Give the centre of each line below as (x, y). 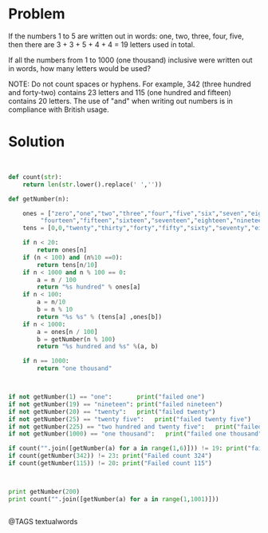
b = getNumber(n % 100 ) (76, 339)
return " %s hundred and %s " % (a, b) (98, 347)
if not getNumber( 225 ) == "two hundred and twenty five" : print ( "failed (135, 427)
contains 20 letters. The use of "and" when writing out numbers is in (121, 101)
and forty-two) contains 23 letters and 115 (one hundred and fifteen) (120, 92)
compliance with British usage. (59, 109)
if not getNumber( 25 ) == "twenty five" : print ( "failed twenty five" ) (130, 419)
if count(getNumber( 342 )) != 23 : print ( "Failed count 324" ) (110, 456)
